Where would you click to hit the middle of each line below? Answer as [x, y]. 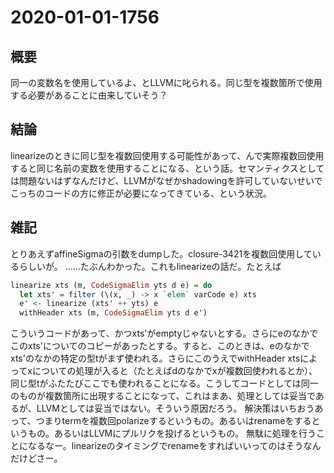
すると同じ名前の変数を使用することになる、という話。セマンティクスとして [167, 168]
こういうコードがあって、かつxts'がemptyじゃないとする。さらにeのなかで [164, 333]
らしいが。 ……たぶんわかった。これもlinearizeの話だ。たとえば [150, 266]
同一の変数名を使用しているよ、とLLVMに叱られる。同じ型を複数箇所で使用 [166, 82]
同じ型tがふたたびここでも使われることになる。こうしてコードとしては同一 [164, 383]
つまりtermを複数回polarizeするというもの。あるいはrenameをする [173, 421]
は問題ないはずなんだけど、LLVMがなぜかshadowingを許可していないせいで [166, 180]
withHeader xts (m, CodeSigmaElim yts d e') [113, 313]
